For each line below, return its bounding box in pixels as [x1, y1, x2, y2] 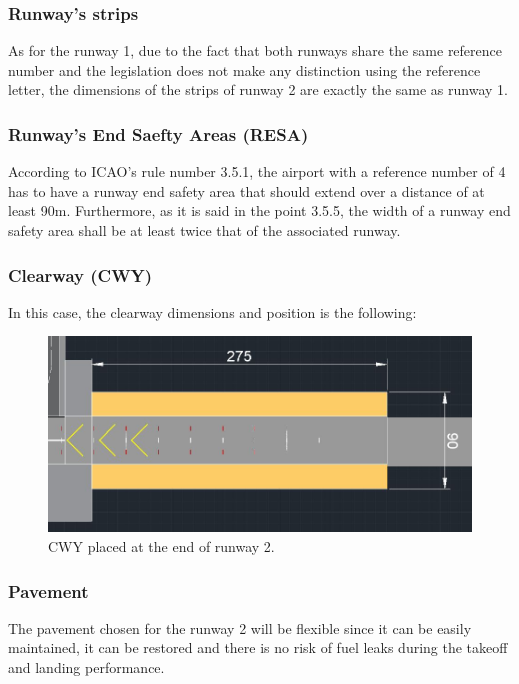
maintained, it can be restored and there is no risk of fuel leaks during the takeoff [8, 637, 508, 658]
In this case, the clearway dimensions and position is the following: [8, 301, 417, 322]
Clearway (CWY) [8, 262, 153, 287]
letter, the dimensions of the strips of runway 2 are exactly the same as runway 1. [8, 79, 508, 100]
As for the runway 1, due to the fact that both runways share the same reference [8, 40, 503, 61]
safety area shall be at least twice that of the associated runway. [8, 220, 401, 240]
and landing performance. [8, 657, 165, 678]
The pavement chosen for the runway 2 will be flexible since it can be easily [8, 617, 472, 638]
